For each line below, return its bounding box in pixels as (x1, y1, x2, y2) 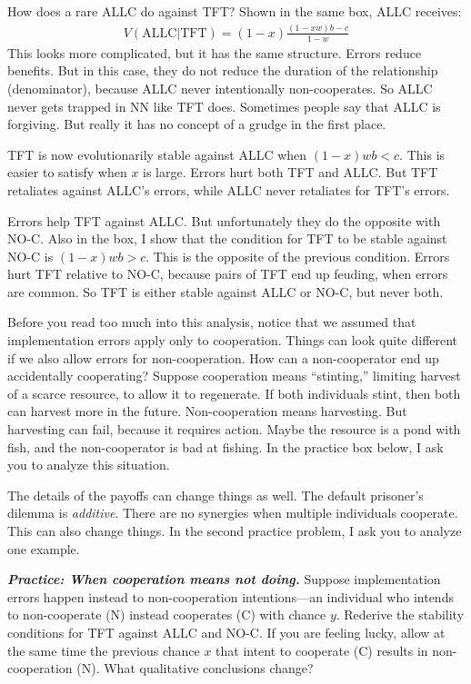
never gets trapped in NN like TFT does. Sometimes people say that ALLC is (7, 96, 441, 115)
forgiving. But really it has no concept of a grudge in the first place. (7, 114, 386, 134)
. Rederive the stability (336, 605, 465, 624)
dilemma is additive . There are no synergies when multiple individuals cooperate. (7, 503, 458, 522)
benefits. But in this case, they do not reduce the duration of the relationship (7, 61, 438, 80)
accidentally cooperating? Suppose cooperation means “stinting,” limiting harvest (7, 366, 461, 385)
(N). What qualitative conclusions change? (76, 659, 314, 678)
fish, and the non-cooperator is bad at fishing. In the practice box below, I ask (7, 437, 444, 456)
